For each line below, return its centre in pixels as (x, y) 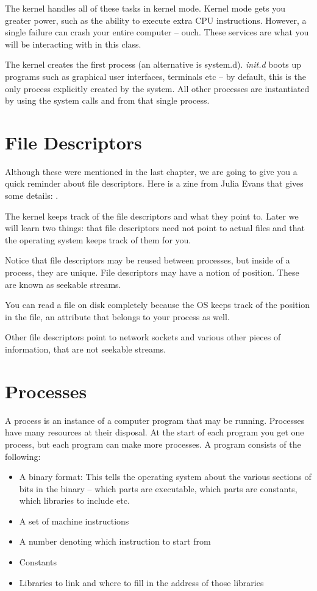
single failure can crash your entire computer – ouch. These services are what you (157, 32)
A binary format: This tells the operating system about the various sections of (165, 477)
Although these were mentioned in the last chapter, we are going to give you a (151, 171)
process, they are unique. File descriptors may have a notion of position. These (152, 272)
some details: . (32, 195)
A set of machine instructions (74, 521)
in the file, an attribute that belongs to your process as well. (117, 316)
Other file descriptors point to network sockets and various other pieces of (143, 337)
